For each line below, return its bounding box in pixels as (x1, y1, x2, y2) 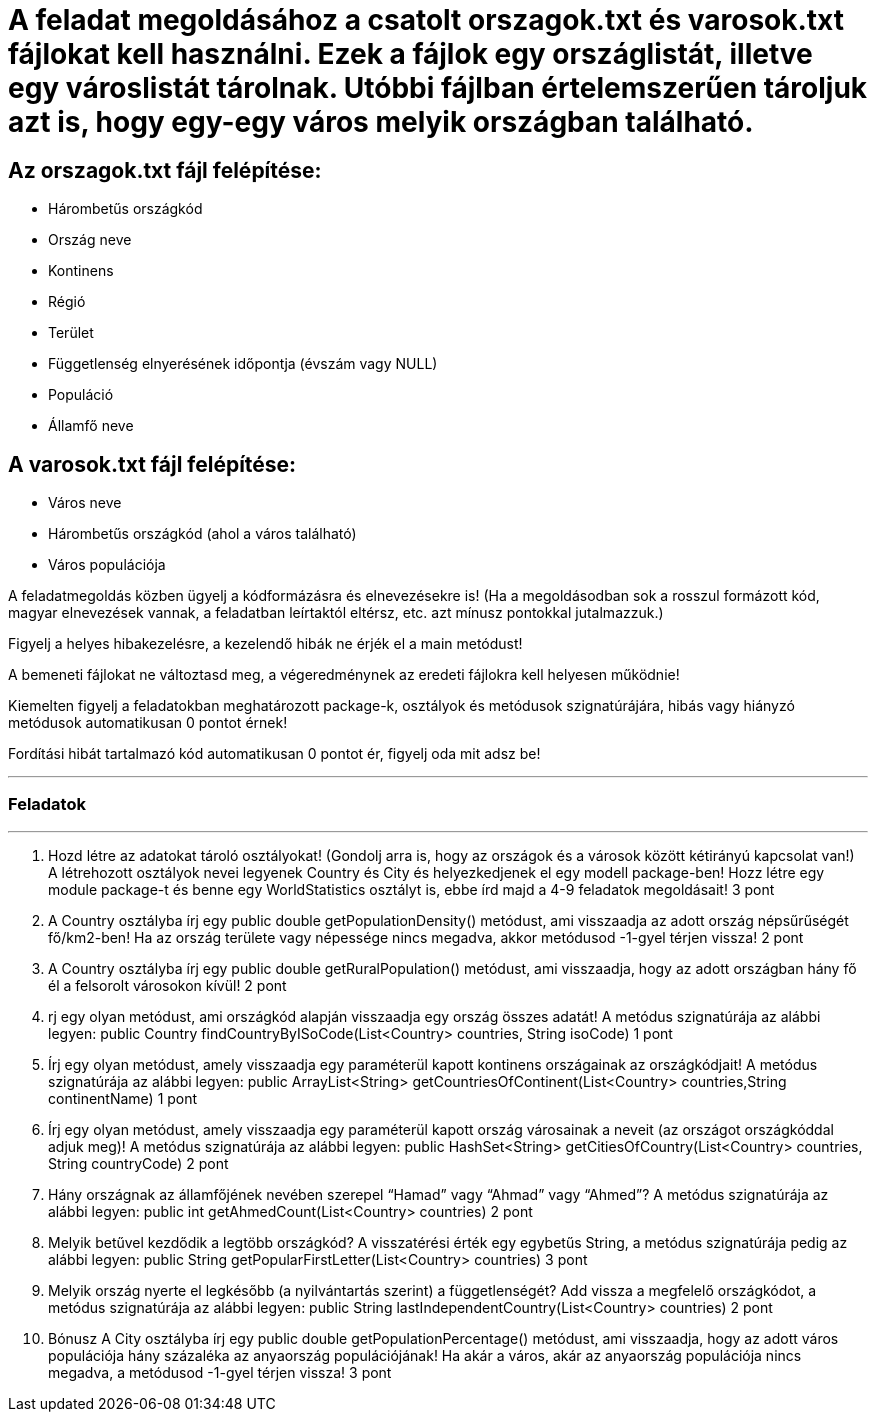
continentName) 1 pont (48, 1089, 198, 1107)
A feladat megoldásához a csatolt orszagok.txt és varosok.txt (8, 3, 844, 37)
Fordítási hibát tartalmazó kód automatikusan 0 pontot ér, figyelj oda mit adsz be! (8, 745, 541, 763)
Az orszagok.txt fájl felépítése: (8, 157, 322, 183)
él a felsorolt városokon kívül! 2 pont (48, 976, 287, 994)
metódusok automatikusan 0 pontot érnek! (8, 714, 288, 732)
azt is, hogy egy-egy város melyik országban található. (8, 105, 754, 139)
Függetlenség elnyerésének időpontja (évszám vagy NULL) (48, 355, 438, 373)
